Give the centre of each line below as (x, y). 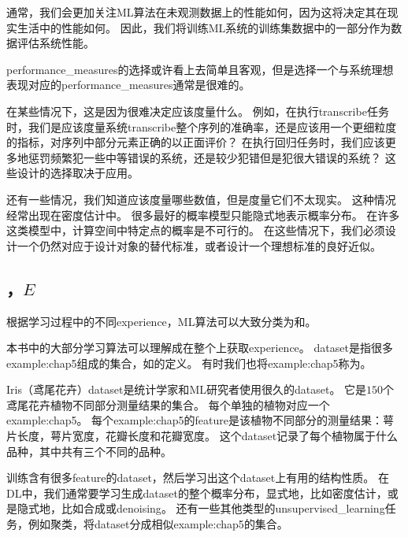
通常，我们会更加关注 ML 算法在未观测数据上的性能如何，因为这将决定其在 (197, 12)
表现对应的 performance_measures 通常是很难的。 (128, 85)
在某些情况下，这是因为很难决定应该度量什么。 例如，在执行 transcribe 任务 (198, 111)
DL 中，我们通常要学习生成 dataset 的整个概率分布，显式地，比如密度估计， (197, 493)
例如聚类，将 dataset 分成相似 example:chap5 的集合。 (158, 524)
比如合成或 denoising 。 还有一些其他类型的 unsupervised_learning (223, 508)
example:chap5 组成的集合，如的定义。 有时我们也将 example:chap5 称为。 (189, 363)
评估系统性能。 (56, 43)
